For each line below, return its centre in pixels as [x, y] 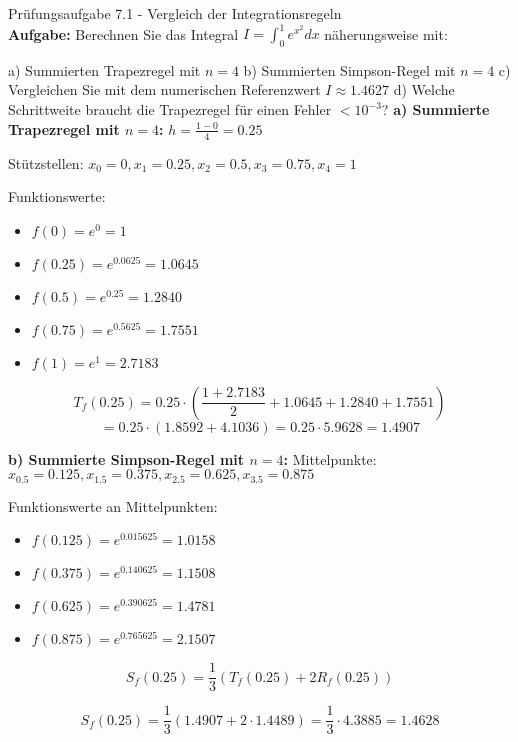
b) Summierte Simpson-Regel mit [126, 458]
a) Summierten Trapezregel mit [104, 69]
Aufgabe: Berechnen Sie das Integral [123, 33]
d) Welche [424, 89]
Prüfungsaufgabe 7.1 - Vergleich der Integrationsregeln [175, 13]
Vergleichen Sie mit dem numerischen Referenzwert [164, 89]
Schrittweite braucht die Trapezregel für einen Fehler [170, 109]
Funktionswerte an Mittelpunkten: [113, 505]
